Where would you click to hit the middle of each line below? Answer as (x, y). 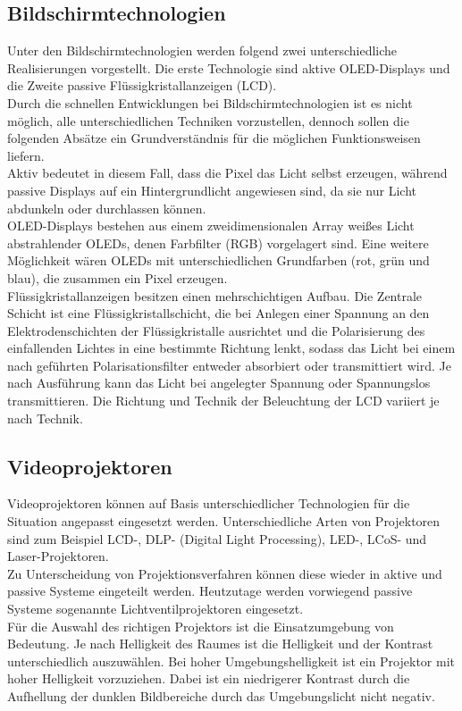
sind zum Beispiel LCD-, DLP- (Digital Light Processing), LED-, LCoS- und (217, 538)
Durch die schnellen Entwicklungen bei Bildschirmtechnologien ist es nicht (210, 102)
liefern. (26, 155)
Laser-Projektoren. (58, 556)
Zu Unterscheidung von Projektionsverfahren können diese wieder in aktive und (225, 573)
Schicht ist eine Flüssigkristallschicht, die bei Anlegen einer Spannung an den (218, 313)
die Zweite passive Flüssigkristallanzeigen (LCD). (142, 85)
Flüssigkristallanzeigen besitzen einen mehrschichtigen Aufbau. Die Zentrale (215, 295)
